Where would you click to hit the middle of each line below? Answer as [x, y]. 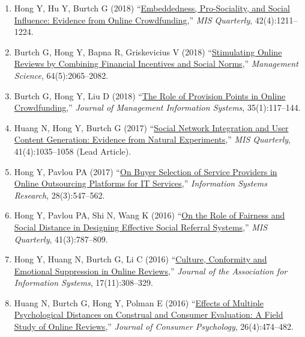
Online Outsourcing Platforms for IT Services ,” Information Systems [140, 183]
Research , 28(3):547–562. [59, 195]
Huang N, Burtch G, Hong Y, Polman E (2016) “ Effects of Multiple [139, 302]
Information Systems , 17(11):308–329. [83, 283]
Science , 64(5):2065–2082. [61, 75]
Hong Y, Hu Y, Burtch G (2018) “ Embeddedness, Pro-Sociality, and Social [152, 8]
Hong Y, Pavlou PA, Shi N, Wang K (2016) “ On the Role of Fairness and [149, 215]
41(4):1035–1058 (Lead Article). [73, 151]
